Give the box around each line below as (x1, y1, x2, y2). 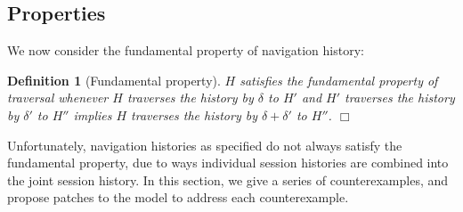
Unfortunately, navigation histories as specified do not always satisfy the (7, 135, 402, 154)
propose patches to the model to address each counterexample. (7, 188, 349, 207)
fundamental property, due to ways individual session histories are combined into (7, 153, 449, 172)
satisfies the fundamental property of (240, 70, 438, 89)
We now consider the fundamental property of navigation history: (7, 41, 364, 60)
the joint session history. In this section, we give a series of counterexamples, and (7, 170, 449, 189)
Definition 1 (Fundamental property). (7, 70, 221, 89)
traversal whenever (7, 88, 109, 107)
